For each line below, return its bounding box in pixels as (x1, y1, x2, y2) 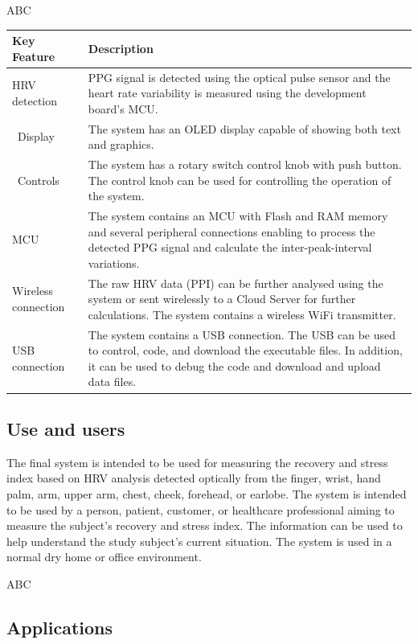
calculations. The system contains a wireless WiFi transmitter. (88, 306, 396, 322)
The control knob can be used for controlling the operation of (88, 171, 391, 188)
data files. (88, 373, 137, 390)
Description (88, 39, 154, 56)
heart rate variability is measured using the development (88, 84, 367, 101)
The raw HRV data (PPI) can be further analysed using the (88, 274, 383, 291)
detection (12, 92, 57, 109)
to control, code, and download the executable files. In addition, (88, 342, 403, 359)
